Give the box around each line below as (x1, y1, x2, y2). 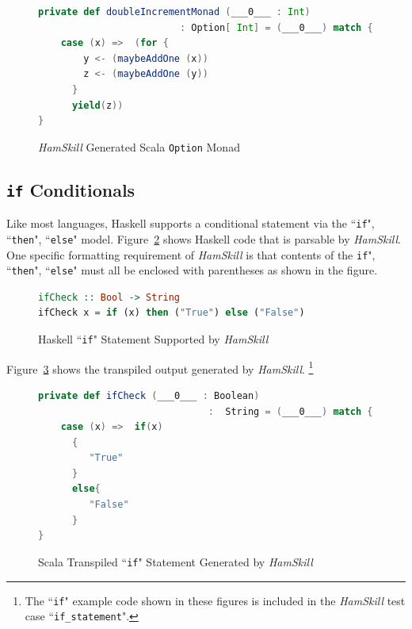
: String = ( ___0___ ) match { (208, 405, 373, 417)
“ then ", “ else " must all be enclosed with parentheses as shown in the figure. (6, 262, 378, 278)
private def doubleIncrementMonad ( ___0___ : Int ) (38, 6, 311, 17)
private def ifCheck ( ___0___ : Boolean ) (38, 389, 260, 401)
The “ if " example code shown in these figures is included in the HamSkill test (25, 592, 406, 608)
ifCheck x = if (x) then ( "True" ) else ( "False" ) (38, 307, 305, 319)
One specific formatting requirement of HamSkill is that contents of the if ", (6, 246, 376, 263)
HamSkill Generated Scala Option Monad (38, 138, 240, 155)
